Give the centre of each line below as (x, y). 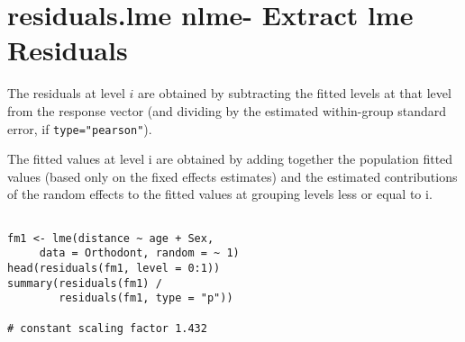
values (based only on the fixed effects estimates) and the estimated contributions (232, 176)
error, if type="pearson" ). (80, 128)
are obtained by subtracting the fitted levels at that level (295, 93)
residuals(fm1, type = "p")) (146, 298)
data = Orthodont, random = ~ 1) (139, 253)
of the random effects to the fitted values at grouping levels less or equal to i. (220, 194)
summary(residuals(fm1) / (85, 283)
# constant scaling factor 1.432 (107, 328)
